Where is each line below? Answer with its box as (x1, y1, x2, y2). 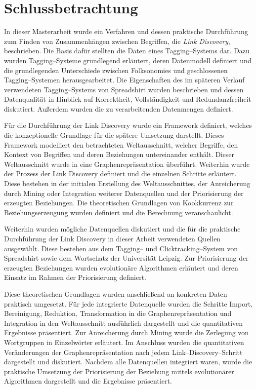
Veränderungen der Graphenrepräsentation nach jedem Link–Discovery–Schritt (4, 347, 243, 357)
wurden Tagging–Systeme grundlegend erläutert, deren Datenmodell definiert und (4, 55, 252, 65)
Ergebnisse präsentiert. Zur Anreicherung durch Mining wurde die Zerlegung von (4, 327, 249, 338)
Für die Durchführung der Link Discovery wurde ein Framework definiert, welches (4, 120, 252, 130)
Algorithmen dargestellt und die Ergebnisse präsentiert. (4, 376, 172, 386)
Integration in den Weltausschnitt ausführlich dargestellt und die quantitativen (4, 317, 243, 328)
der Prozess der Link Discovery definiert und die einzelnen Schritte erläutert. (4, 168, 237, 179)
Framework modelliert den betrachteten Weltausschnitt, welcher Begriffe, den (4, 139, 238, 150)
